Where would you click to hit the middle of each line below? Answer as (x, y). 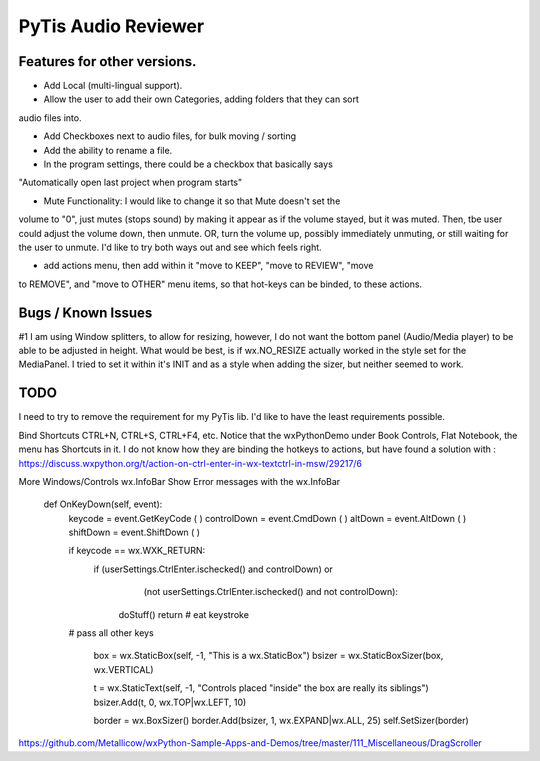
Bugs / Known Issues (85, 312)
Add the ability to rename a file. (108, 150)
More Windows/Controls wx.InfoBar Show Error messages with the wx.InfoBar (179, 481)
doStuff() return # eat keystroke (184, 614)
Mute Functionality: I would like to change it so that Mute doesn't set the (192, 201)
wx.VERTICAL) (123, 669)
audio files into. (50, 117)
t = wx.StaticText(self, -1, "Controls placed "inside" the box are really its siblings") (261, 688)
